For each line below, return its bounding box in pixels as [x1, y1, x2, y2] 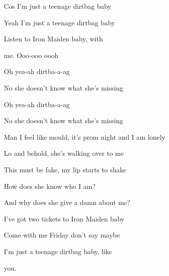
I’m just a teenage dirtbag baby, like [4, 246, 112, 256]
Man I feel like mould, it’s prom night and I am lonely [4, 131, 166, 142]
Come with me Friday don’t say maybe [4, 230, 120, 240]
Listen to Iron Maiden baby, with [4, 34, 103, 44]
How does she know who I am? [4, 181, 96, 191]
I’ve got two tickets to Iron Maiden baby [4, 213, 125, 223]
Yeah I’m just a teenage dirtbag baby [4, 17, 115, 27]
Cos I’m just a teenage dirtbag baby [4, 1, 112, 11]
